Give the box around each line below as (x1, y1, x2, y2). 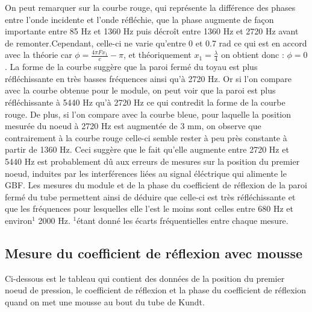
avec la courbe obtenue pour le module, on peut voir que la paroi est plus (5, 84, 276, 97)
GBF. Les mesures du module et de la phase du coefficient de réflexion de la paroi (5, 179, 307, 191)
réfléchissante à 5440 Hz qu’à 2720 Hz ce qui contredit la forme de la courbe (5, 95, 285, 108)
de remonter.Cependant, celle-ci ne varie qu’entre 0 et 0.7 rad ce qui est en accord (5, 36, 307, 49)
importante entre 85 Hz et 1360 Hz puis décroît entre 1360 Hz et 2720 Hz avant (5, 25, 299, 37)
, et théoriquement (123, 48, 192, 61)
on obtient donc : (221, 48, 284, 61)
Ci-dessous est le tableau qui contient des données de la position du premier (5, 272, 285, 284)
